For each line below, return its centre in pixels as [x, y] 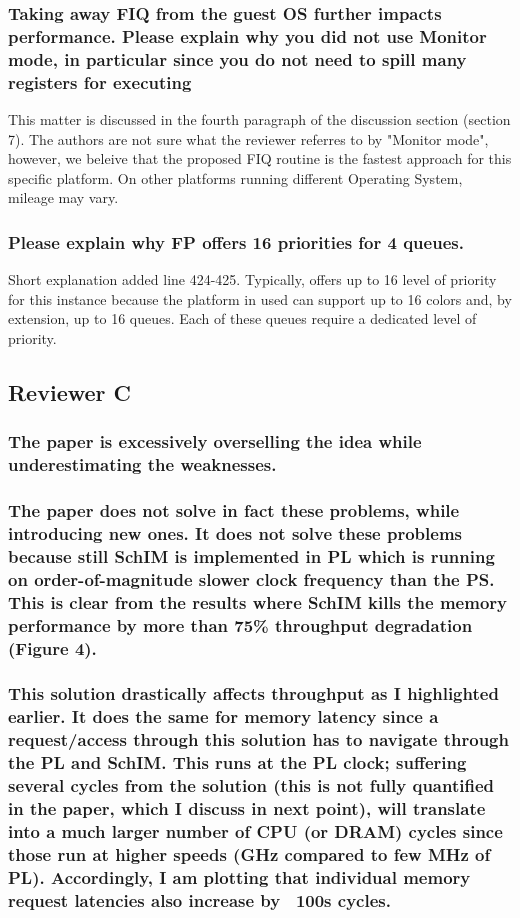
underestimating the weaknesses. [142, 464]
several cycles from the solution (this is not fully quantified [251, 785]
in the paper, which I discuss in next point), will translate [247, 808]
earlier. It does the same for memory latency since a [223, 716]
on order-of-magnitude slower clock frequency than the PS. [251, 578]
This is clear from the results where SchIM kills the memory [258, 601]
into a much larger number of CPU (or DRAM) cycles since [255, 830]
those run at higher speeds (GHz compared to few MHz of [249, 853]
